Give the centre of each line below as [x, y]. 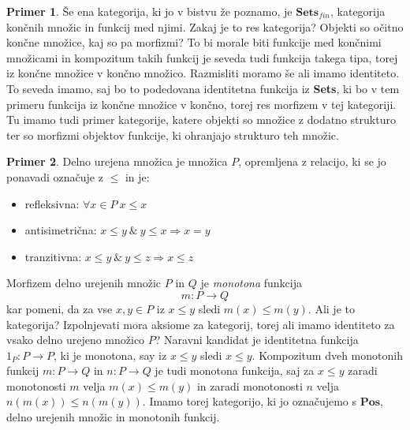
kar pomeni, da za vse [60, 308]
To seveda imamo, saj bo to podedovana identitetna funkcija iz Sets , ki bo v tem [203, 88]
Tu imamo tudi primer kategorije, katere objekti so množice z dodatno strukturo [201, 120]
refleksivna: [52, 203]
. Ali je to [331, 308]
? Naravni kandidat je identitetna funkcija [257, 340]
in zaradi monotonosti [250, 385]
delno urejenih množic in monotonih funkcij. [113, 417]
